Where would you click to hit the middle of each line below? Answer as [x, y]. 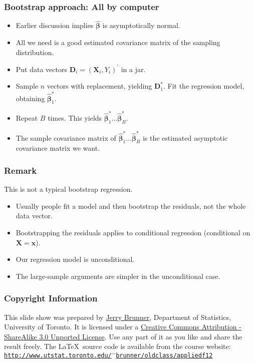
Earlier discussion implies [55, 25]
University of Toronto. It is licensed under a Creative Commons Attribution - [123, 327]
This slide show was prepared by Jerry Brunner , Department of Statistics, [117, 317]
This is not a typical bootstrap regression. [68, 189]
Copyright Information [51, 298]
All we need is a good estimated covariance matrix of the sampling [118, 42]
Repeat [27, 118]
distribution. [35, 52]
